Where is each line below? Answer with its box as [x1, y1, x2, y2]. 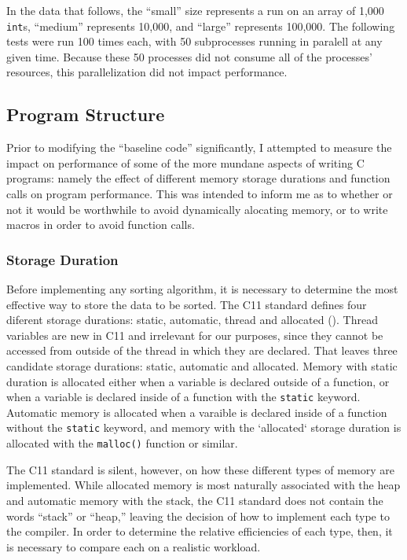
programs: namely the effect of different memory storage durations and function [6, 170, 390, 186]
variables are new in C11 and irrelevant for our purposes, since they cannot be [6, 326, 383, 343]
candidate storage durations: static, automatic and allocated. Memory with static [6, 357, 398, 374]
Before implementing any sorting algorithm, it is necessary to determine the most [6, 281, 398, 297]
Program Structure [6, 102, 165, 127]
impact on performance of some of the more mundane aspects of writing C [6, 154, 365, 171]
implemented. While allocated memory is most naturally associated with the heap [6, 477, 401, 493]
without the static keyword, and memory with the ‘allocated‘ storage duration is [6, 419, 401, 436]
